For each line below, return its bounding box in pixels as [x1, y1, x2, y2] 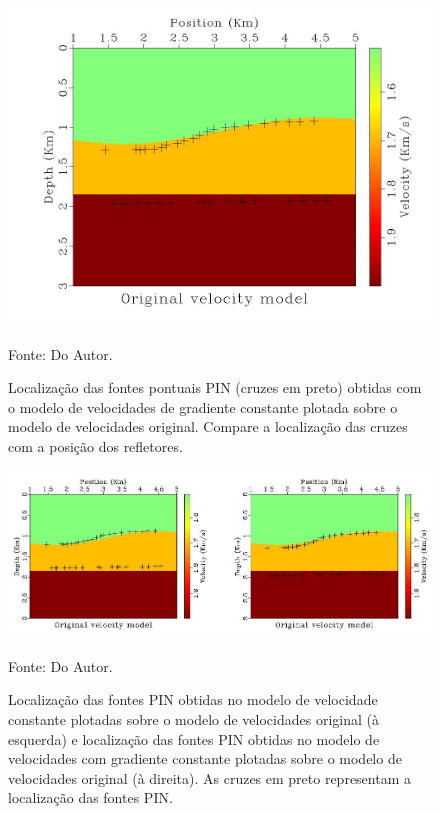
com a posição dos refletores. [8, 435, 183, 456]
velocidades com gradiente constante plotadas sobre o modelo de [8, 748, 402, 769]
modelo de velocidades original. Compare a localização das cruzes [8, 416, 408, 437]
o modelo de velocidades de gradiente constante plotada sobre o [8, 396, 398, 417]
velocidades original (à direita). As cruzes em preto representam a [8, 767, 412, 788]
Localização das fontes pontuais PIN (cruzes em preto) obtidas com [8, 377, 422, 398]
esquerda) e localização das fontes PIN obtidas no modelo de [8, 728, 380, 749]
